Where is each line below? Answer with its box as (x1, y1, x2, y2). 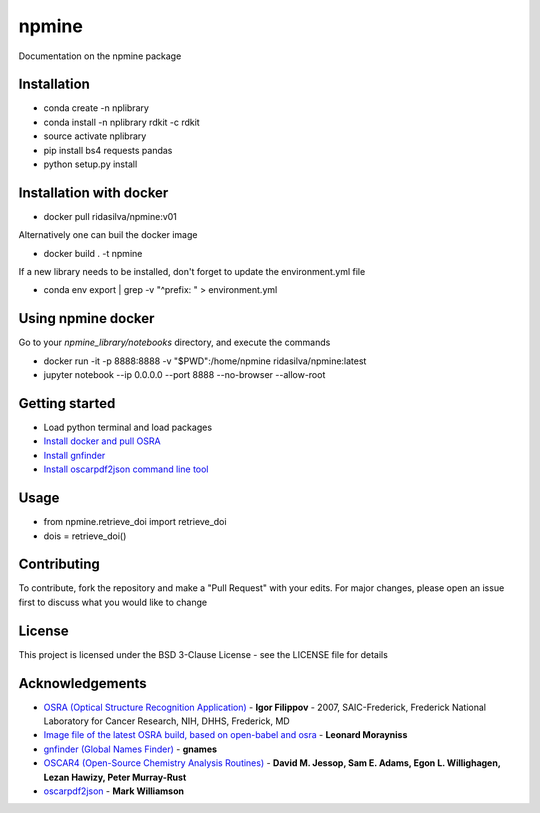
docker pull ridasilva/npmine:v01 (43, 210, 177, 222)
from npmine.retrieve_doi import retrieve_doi (43, 516, 227, 528)
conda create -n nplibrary (43, 102, 150, 114)
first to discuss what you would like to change (18, 596, 208, 608)
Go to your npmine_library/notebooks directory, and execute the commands (18, 336, 331, 349)
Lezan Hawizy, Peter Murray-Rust (43, 771, 187, 783)
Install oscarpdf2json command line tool (43, 463, 209, 475)
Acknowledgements (18, 675, 147, 692)
